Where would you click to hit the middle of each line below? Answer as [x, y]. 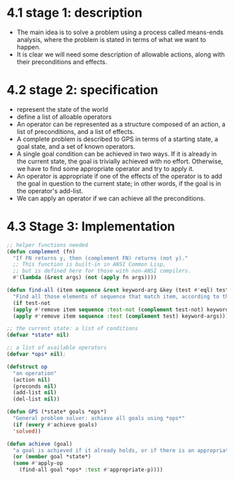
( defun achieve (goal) [39, 444]
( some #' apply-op [38, 463]
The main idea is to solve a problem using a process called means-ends [120, 32]
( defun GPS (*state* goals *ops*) [57, 412]
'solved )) [27, 431]
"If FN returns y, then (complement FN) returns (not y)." [101, 258]
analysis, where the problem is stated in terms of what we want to [111, 39]
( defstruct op [27, 367]
